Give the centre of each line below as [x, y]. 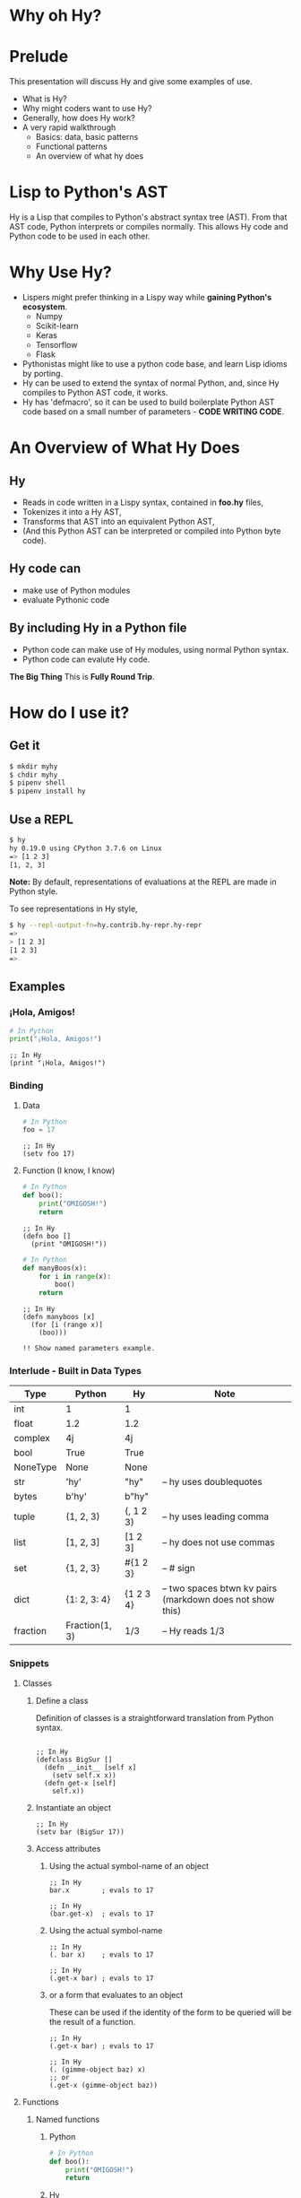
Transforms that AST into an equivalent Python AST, [118, 521]
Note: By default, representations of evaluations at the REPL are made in [143, 882]
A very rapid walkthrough [69, 127]
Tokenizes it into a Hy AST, [72, 512]
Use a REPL [41, 819]
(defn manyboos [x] [59, 1317]
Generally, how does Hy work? [79, 118]
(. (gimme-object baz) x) [97, 2069]
